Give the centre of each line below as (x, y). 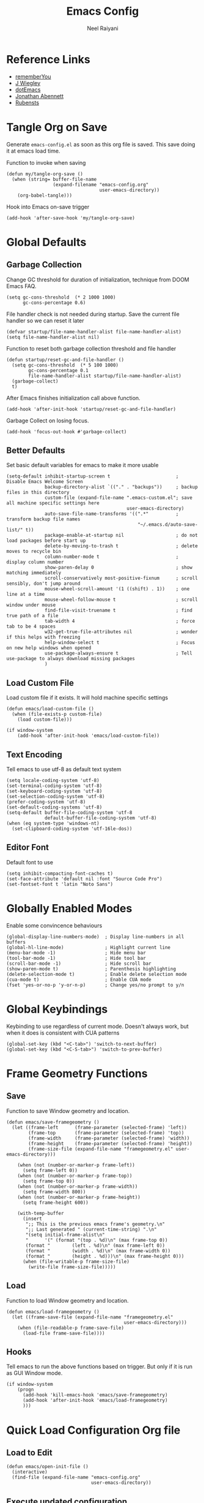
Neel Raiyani (103, 28)
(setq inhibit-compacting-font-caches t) (60, 873)
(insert (32, 1219)
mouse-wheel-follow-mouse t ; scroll (122, 600)
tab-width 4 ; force (120, 621)
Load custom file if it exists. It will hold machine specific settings (87, 698)
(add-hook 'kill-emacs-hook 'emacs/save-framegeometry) (95, 1395)
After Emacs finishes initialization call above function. (73, 398)
